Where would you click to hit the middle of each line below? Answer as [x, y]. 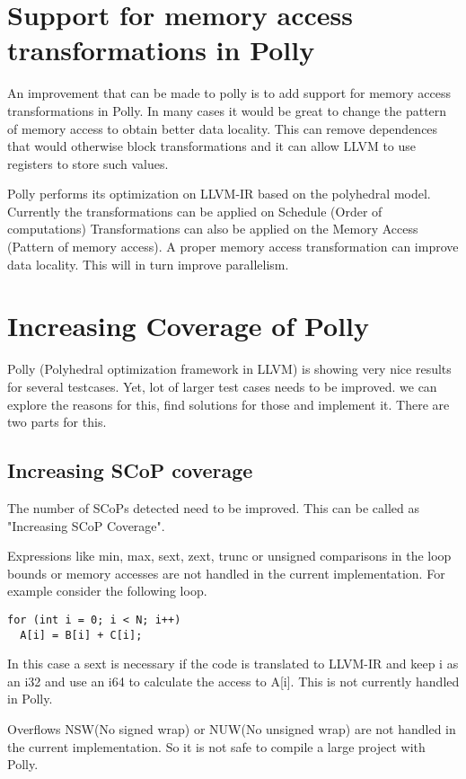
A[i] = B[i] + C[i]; [81, 635]
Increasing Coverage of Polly [189, 326]
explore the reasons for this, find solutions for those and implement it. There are [229, 404]
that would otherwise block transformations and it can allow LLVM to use [212, 146]
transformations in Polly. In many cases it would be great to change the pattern [227, 110]
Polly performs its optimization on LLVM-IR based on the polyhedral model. [219, 194]
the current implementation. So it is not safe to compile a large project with [216, 746]
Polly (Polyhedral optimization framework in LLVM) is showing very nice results [229, 369]
